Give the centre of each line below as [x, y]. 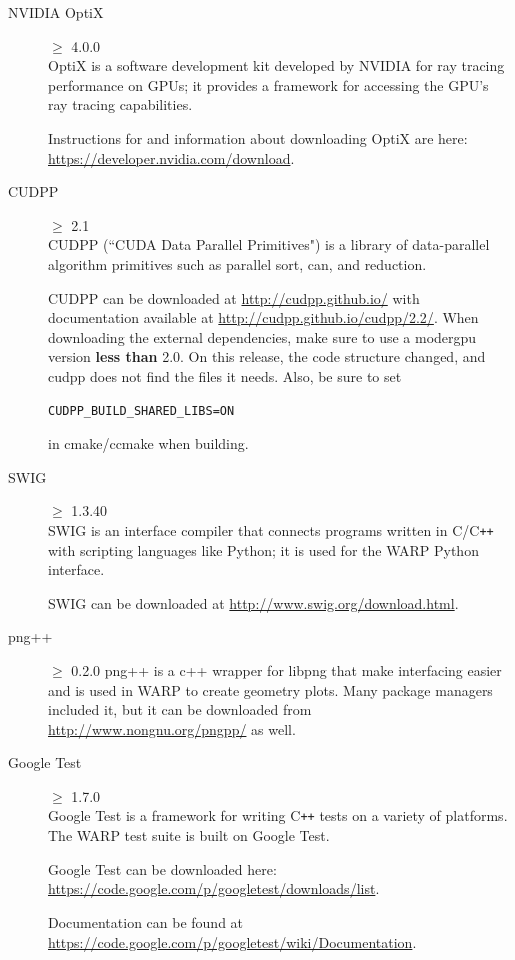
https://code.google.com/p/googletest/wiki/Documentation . [232, 941]
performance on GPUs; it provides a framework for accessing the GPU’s [268, 84]
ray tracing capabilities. [120, 104]
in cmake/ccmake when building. [148, 443]
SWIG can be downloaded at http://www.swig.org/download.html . [253, 602]
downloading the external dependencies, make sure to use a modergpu [262, 336]
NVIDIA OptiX [56, 12]
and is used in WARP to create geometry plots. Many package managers [270, 689]
